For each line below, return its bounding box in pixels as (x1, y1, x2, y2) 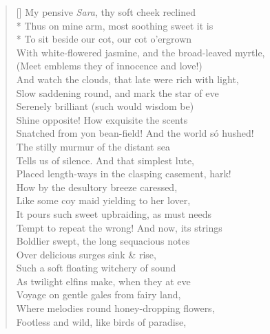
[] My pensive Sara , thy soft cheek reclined (16, 5, 196, 19)
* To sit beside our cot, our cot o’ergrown (16, 32, 192, 46)
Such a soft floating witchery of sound (16, 260, 176, 275)
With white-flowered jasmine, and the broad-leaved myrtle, (16, 45, 265, 59)
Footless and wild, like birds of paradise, (16, 314, 187, 329)
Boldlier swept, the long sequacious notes (16, 234, 190, 248)
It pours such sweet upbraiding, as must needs (16, 206, 212, 221)
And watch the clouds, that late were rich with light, (16, 71, 239, 86)
